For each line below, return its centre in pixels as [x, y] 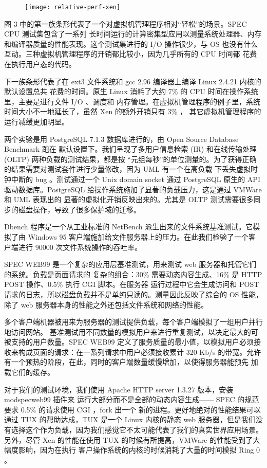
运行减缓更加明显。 [36, 121]
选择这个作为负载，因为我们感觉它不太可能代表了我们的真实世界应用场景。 [137, 430]
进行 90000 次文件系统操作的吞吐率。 [80, 247]
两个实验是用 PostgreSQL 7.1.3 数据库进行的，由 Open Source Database [121, 139]
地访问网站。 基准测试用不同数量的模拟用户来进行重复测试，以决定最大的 [128, 331]
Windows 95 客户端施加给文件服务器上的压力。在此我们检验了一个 [138, 236]
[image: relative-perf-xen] [73, 7]
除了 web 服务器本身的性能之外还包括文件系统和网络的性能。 [106, 304]
